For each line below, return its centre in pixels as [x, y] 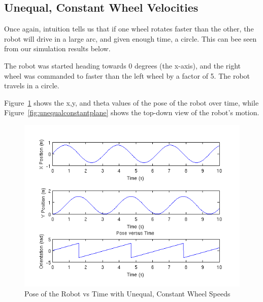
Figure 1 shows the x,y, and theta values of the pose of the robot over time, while [131, 102]
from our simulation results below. [57, 48]
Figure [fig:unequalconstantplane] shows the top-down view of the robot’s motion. [132, 112]
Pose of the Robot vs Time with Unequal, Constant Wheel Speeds [127, 293]
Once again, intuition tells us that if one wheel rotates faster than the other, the [129, 29]
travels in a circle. [32, 86]
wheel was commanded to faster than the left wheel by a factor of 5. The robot [127, 75]
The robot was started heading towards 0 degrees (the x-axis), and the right [123, 65]
